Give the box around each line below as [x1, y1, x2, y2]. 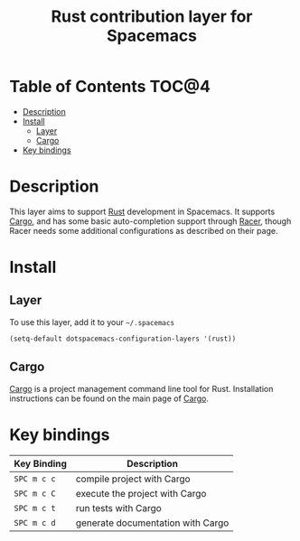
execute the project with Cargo [75, 487, 207, 499]
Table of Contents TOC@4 [9, 77, 211, 97]
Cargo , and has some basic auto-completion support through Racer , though [9, 215, 292, 227]
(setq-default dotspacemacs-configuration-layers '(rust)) [9, 334, 237, 343]
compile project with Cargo [75, 472, 192, 485]
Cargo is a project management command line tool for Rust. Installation [9, 383, 274, 394]
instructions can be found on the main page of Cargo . [9, 393, 210, 404]
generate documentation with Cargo [75, 517, 230, 529]
